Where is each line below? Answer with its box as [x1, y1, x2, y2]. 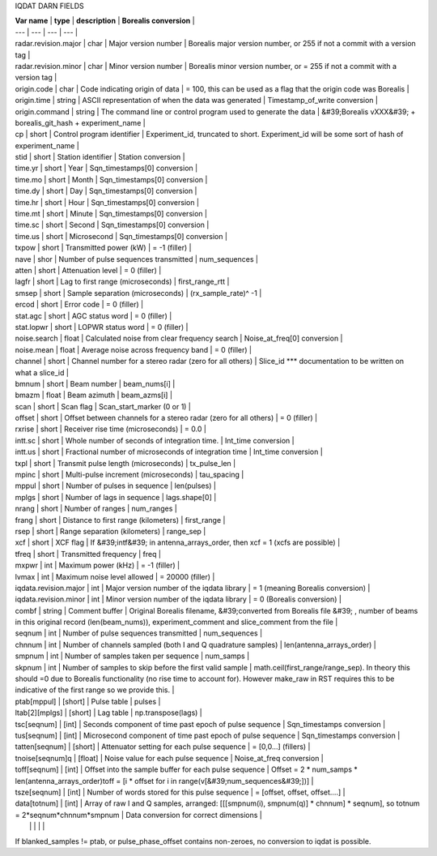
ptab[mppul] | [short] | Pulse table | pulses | [15, 696, 161, 706]
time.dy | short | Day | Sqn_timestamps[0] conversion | [15, 186, 197, 196]
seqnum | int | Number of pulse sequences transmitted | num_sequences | [15, 628, 263, 638]
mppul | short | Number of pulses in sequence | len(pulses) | [15, 481, 216, 490]
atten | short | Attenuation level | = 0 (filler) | [15, 265, 162, 275]
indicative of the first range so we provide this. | [15, 685, 175, 695]
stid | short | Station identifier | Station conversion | [15, 152, 185, 162]
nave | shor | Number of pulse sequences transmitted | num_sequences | [15, 254, 259, 263]
